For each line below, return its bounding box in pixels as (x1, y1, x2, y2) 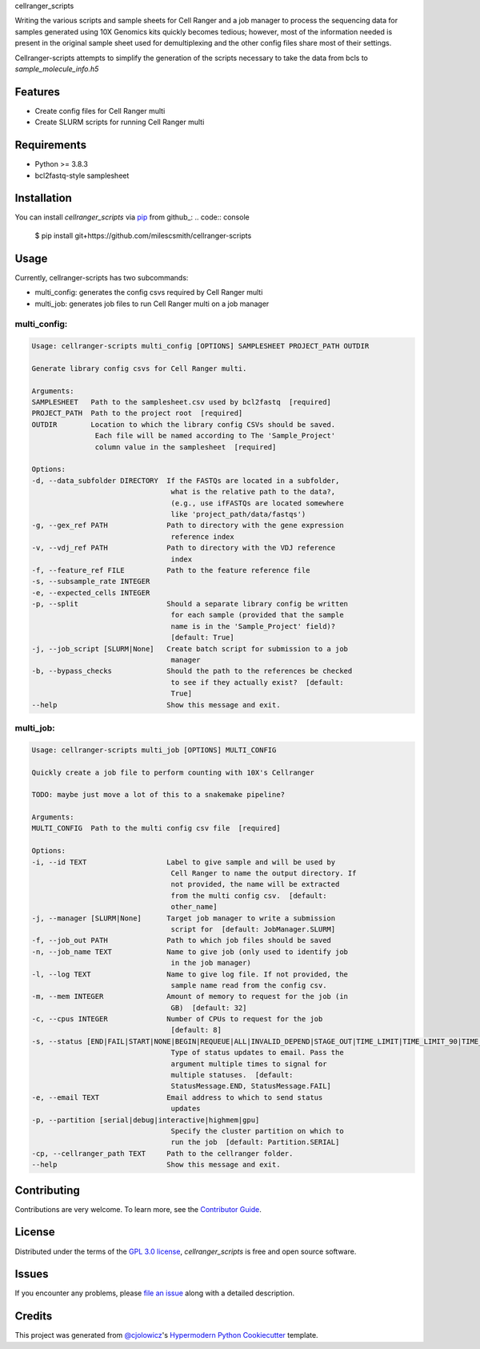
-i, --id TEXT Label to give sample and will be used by (31, 857, 336, 867)
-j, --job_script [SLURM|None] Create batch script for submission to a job (31, 644, 348, 653)
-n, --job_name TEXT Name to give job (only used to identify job (31, 947, 348, 956)
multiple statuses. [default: (170, 1070, 294, 1080)
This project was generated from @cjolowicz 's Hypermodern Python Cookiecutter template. (14, 1331, 319, 1340)
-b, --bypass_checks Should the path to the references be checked (31, 666, 353, 676)
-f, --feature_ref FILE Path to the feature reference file (31, 566, 310, 574)
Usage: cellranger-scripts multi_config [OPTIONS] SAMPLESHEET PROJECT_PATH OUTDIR (31, 341, 370, 351)
